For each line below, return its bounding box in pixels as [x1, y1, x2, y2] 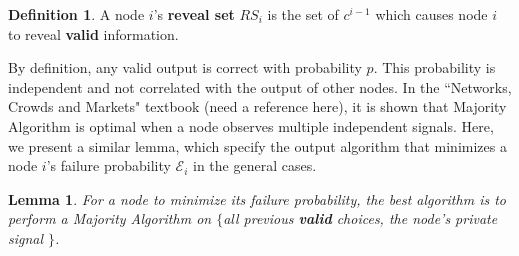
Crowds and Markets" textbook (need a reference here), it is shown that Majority [8, 96, 507, 117]
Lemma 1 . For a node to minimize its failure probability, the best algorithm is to [8, 188, 506, 209]
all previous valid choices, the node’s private [223, 208, 498, 229]
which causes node [375, 4, 488, 24]
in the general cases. [193, 155, 317, 176]
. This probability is [373, 57, 496, 78]
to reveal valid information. [8, 23, 179, 44]
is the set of [267, 4, 339, 24]
